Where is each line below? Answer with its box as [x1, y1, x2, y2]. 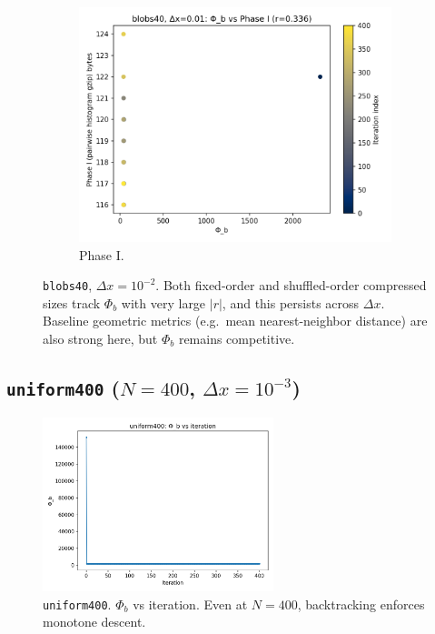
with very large [121, 293, 206, 312]
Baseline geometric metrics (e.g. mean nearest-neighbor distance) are [43, 311, 428, 330]
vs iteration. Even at [133, 594, 248, 613]
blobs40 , [43, 276, 93, 295]
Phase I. [79, 245, 124, 264]
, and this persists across [222, 293, 360, 312]
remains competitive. [178, 329, 295, 348]
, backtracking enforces [297, 594, 425, 613]
